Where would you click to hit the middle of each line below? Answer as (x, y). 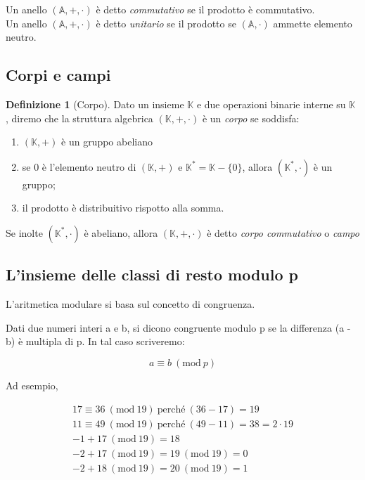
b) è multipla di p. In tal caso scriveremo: (95, 341)
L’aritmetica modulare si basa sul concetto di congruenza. (130, 304)
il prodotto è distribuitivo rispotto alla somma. (123, 208)
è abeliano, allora (121, 232)
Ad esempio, (32, 385)
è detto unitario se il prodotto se (166, 23)
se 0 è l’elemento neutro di (79, 166)
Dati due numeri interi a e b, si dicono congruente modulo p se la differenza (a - (178, 327)
